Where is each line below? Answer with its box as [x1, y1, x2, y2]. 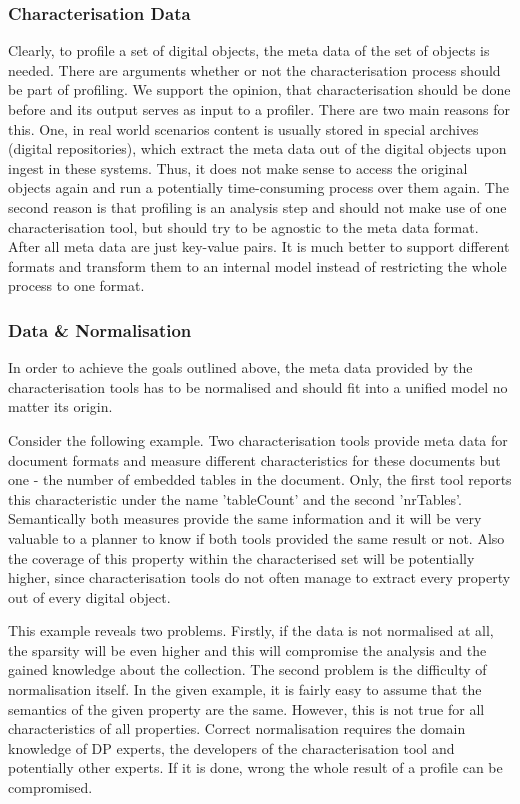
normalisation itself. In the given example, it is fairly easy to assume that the [8, 679, 482, 700]
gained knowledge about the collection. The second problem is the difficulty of [8, 659, 487, 680]
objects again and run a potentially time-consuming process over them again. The [8, 177, 509, 198]
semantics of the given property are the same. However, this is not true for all [8, 698, 485, 719]
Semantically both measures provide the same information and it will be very [8, 508, 482, 529]
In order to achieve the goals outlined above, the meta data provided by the [8, 357, 473, 378]
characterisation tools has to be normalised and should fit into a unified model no [8, 376, 508, 397]
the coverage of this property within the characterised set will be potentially [8, 547, 475, 568]
